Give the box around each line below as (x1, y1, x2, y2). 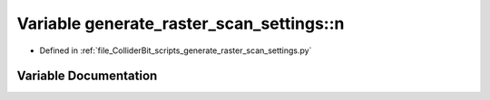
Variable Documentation (16, 68, 158, 84)
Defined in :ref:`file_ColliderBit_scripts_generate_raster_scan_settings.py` (39, 45, 312, 56)
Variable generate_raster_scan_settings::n (16, 14, 345, 33)
